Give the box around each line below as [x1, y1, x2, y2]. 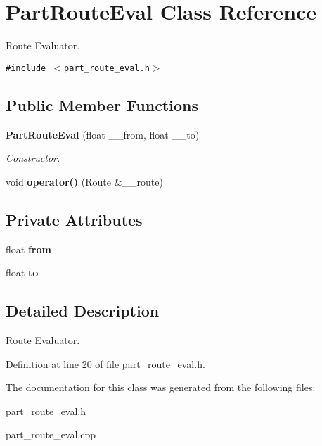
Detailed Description [6, 300, 160, 321]
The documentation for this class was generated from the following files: [6, 380, 316, 395]
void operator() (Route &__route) [6, 174, 163, 189]
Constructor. [6, 151, 60, 165]
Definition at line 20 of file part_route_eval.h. [6, 356, 205, 371]
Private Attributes [6, 208, 143, 230]
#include [6, 63, 46, 73]
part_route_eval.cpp [6, 427, 96, 442]
